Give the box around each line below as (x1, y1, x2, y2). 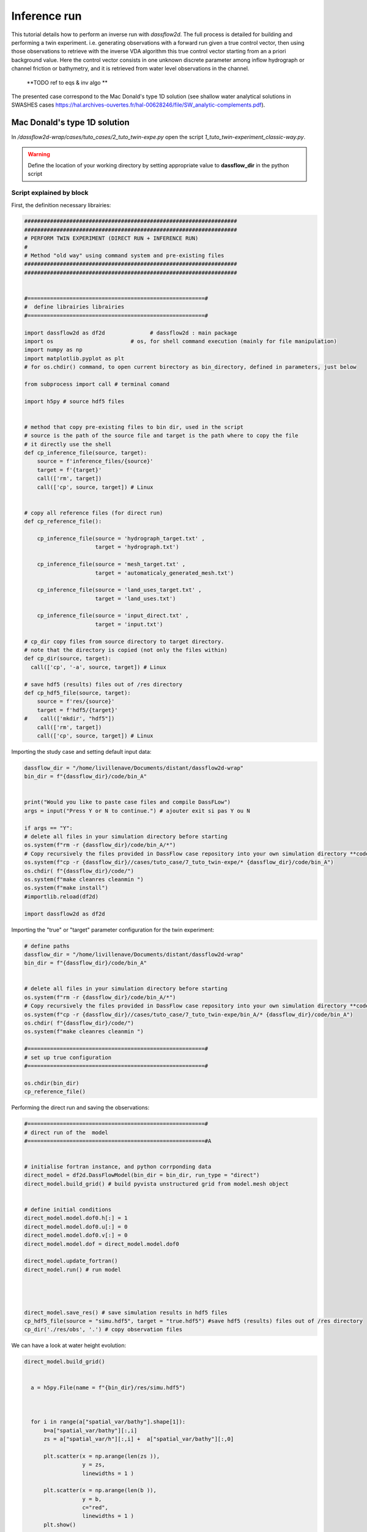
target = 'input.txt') (95, 621, 163, 628)
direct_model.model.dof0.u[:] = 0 (24, 1223, 128, 1230)
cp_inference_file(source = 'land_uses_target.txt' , (37, 586, 202, 594)
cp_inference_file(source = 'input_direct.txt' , (37, 612, 189, 619)
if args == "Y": (24, 824, 73, 832)
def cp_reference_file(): (24, 518, 102, 525)
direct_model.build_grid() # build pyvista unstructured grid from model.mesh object (24, 1180, 289, 1187)
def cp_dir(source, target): (24, 655, 112, 662)
